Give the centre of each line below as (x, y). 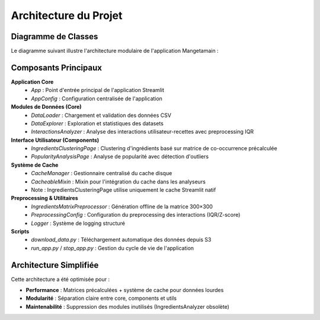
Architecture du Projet (67, 15)
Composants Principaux (56, 67)
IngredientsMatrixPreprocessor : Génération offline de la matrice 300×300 (122, 206)
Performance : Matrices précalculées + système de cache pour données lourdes (125, 290)
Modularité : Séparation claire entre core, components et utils (101, 298)
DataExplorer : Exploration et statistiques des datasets (97, 123)
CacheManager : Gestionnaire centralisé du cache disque (102, 173)
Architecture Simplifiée (55, 265)
